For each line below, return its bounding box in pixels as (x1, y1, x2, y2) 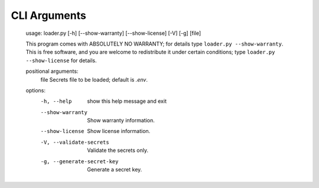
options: (25, 86, 46, 94)
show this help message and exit (87, 98, 167, 105)
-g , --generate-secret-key (40, 158, 119, 165)
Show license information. (87, 128, 151, 135)
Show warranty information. (87, 117, 155, 124)
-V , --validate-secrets (40, 139, 109, 145)
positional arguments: (25, 68, 79, 75)
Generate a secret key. (87, 166, 142, 173)
